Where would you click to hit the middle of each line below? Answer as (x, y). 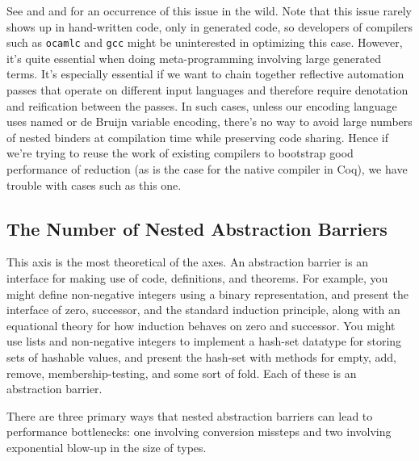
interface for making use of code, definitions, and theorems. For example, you (197, 277)
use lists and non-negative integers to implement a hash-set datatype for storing (204, 341)
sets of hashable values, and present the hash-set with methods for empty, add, (201, 356)
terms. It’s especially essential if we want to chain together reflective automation (205, 74)
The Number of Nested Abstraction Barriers (197, 228)
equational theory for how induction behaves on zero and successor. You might (201, 325)
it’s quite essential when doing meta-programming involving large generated (194, 58)
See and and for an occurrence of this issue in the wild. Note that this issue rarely (209, 10)
